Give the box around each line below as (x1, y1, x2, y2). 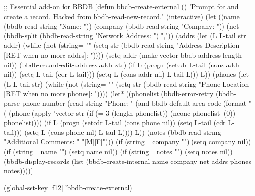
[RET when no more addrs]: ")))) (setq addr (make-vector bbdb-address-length (4, 49, 242, 60)
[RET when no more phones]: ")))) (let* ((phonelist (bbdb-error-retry (4, 88, 214, 98)
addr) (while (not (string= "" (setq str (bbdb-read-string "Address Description (4, 40, 240, 50)
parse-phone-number (4, 98, 65, 108)
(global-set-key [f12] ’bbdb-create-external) (4, 182, 132, 192)
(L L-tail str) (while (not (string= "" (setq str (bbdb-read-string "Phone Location (4, 78, 249, 89)
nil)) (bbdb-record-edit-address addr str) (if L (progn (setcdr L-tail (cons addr (4, 59, 240, 69)
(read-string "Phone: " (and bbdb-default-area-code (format (67, 98, 247, 108)
